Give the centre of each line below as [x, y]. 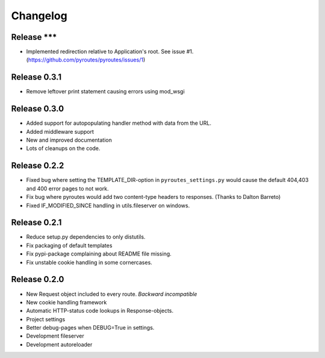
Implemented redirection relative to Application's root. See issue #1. [110, 52]
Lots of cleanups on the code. [63, 148]
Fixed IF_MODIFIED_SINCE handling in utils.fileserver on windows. [108, 206]
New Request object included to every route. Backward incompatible [112, 294]
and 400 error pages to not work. [67, 188]
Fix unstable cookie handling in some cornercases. [89, 262]
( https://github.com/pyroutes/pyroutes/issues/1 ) [86, 60]
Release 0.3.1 [36, 77]
